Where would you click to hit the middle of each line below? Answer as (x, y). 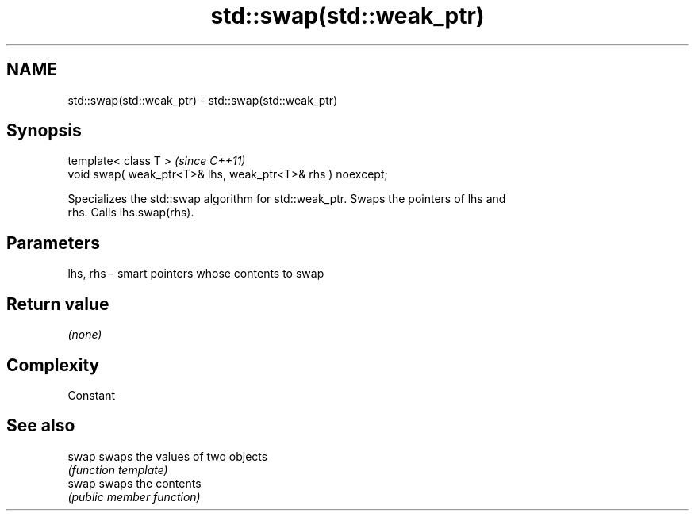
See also (41, 426)
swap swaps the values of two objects (168, 456)
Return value (58, 304)
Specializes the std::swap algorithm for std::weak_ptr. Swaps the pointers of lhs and (287, 199)
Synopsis (44, 131)
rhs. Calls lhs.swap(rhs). (131, 213)
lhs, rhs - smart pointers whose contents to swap (196, 274)
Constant (92, 395)
